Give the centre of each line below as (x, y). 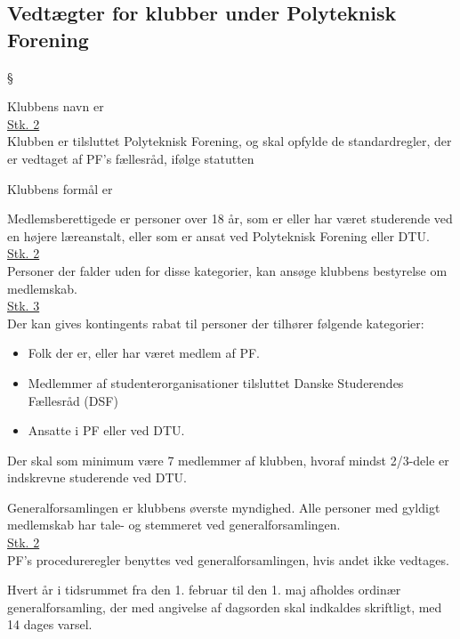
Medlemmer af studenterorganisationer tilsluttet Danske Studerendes (216, 382)
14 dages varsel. (50, 624)
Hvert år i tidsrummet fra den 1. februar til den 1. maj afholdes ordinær (204, 590)
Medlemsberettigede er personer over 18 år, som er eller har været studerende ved (230, 218)
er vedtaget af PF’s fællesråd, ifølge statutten (131, 158)
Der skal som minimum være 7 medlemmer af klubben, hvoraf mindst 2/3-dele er (228, 460)
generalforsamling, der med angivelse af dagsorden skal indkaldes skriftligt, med (225, 607)
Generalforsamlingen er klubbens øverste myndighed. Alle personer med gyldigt (224, 507)
